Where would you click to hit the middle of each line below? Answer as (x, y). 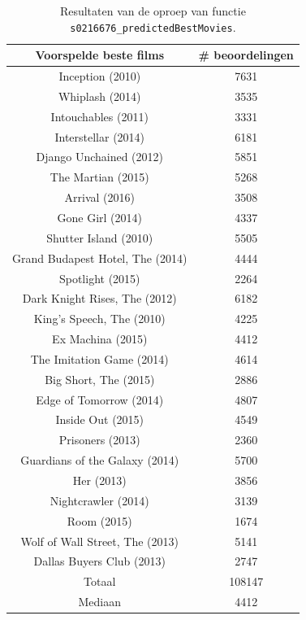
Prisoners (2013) (99, 440)
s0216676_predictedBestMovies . (153, 26)
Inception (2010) (100, 76)
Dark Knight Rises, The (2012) (99, 298)
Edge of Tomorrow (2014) (100, 399)
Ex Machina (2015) (100, 339)
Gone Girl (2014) (99, 217)
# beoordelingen (246, 55)
